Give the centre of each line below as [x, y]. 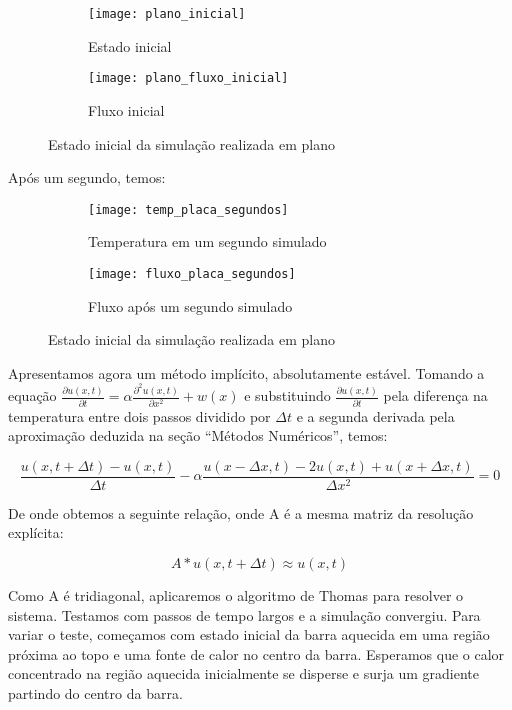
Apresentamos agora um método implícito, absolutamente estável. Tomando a [246, 372]
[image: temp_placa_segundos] [188, 209]
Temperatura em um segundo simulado [207, 241]
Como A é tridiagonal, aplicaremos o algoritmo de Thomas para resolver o [236, 595]
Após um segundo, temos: [87, 177]
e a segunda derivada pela [375, 415]
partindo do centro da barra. [95, 693]
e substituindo [287, 395]
